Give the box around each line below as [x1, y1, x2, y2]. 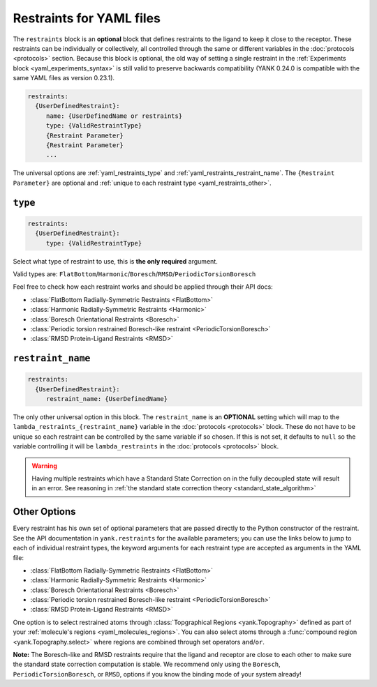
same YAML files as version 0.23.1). [13, 74, 115, 82]
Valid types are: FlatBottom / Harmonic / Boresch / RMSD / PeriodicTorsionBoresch [13, 269, 256, 278]
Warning [31, 461, 57, 470]
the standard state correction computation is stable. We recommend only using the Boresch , [13, 660, 281, 669]
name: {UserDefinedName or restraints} [45, 112, 183, 120]
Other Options [13, 506, 76, 518]
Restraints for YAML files [13, 10, 161, 26]
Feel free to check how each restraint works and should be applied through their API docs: [13, 282, 274, 291]
